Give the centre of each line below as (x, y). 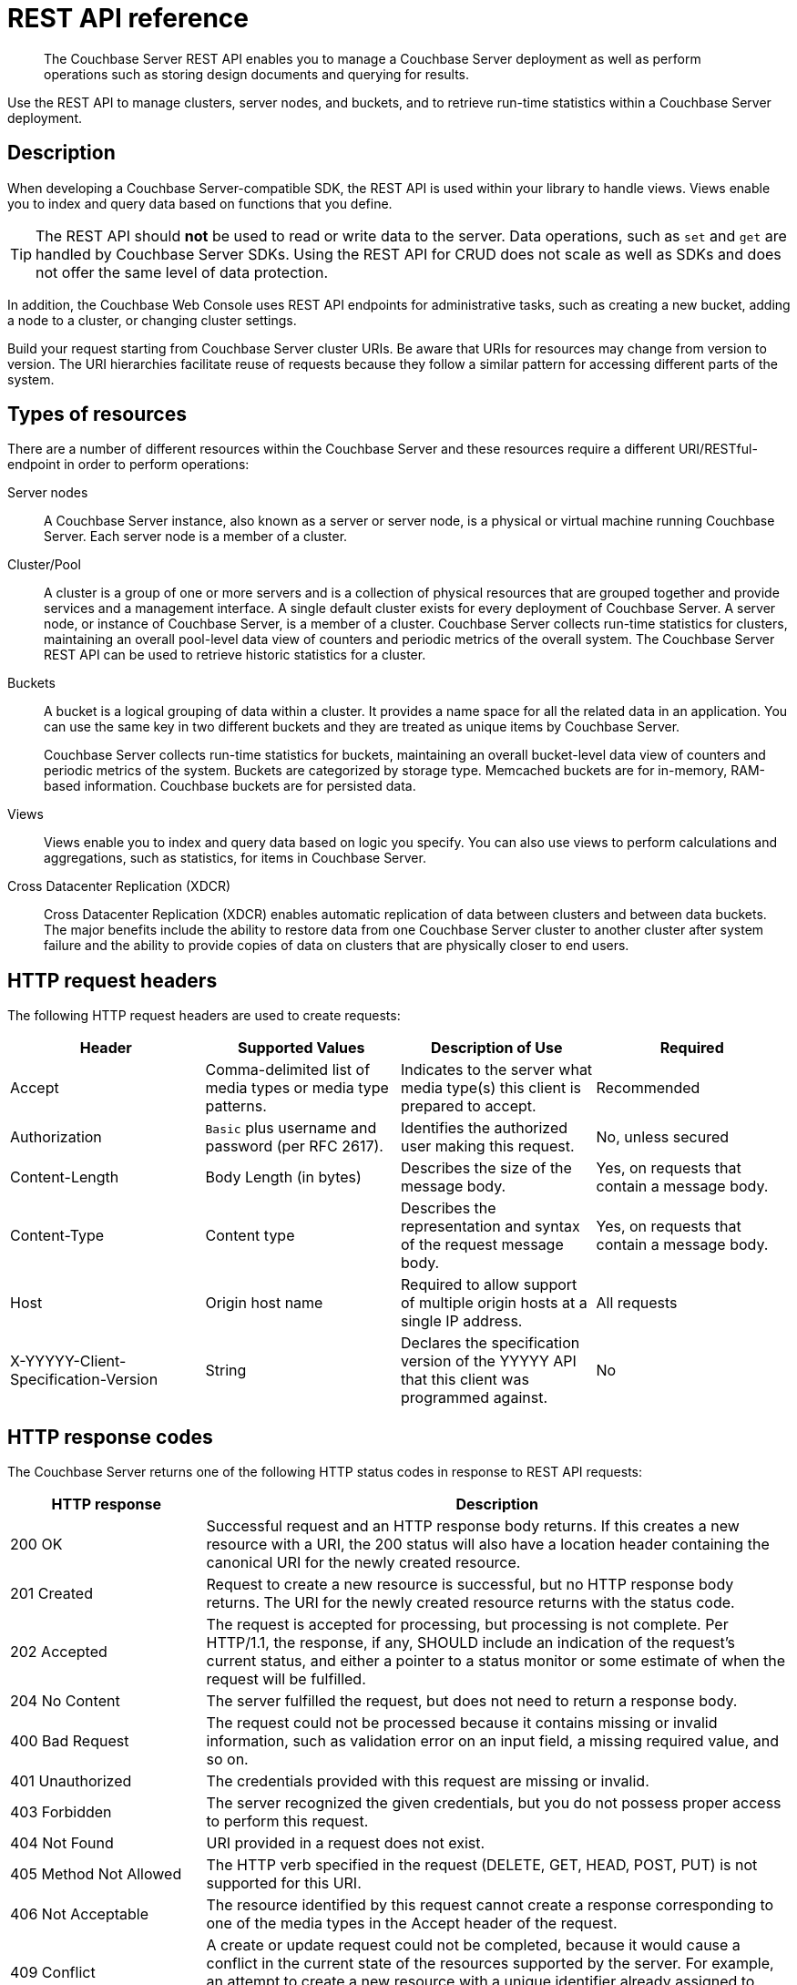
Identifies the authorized (485, 1128)
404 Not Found (62, 1843)
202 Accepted (59, 1652)
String (226, 1371)
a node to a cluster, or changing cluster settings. (152, 320)
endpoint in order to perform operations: (128, 465)
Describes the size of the (486, 1168)
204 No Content (65, 1701)
